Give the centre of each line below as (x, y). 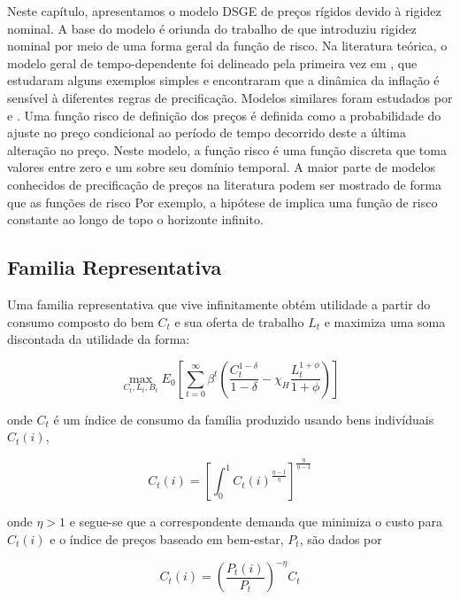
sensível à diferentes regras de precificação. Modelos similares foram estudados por (230, 97)
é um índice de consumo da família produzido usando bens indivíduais (244, 419)
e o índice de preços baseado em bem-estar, (167, 539)
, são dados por (341, 539)
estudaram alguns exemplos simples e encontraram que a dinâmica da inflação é (223, 80)
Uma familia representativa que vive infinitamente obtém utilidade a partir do (219, 304)
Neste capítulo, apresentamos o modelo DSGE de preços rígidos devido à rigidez (224, 11)
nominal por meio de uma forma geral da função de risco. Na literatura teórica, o (227, 46)
